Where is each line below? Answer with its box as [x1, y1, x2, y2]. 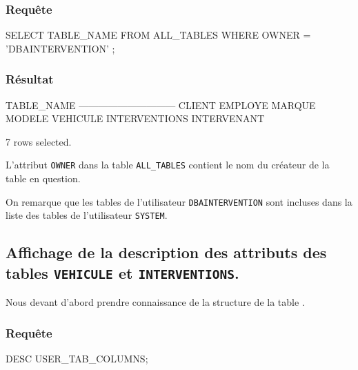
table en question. [6, 171, 81, 186]
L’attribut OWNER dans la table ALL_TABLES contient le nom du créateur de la [6, 157, 330, 172]
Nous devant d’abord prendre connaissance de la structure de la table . [6, 295, 305, 309]
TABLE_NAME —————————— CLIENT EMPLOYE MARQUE [6, 97, 316, 112]
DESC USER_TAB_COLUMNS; [6, 351, 148, 365]
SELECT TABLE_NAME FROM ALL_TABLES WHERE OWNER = [6, 28, 311, 42]
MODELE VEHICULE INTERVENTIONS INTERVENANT [6, 111, 265, 126]
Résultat [6, 70, 54, 88]
